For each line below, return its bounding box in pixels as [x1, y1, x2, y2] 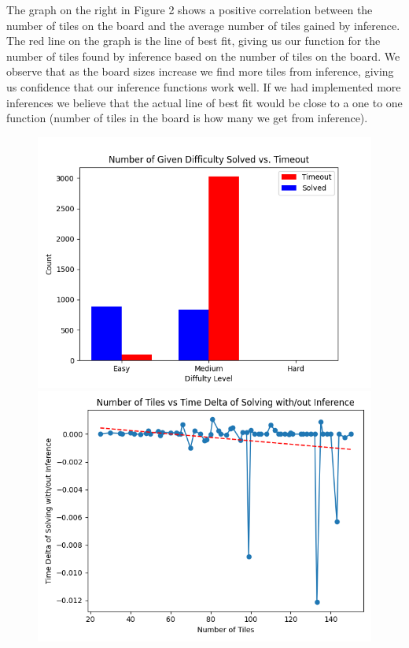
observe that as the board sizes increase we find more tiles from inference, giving [6, 63, 394, 80]
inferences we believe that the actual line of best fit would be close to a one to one [6, 94, 403, 110]
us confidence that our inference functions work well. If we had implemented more [6, 78, 401, 95]
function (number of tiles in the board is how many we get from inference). [6, 110, 368, 126]
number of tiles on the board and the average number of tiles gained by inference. [6, 17, 400, 33]
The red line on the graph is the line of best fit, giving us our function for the [6, 32, 381, 49]
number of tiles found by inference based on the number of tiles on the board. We [6, 47, 400, 64]
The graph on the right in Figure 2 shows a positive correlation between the [6, 2, 373, 17]
